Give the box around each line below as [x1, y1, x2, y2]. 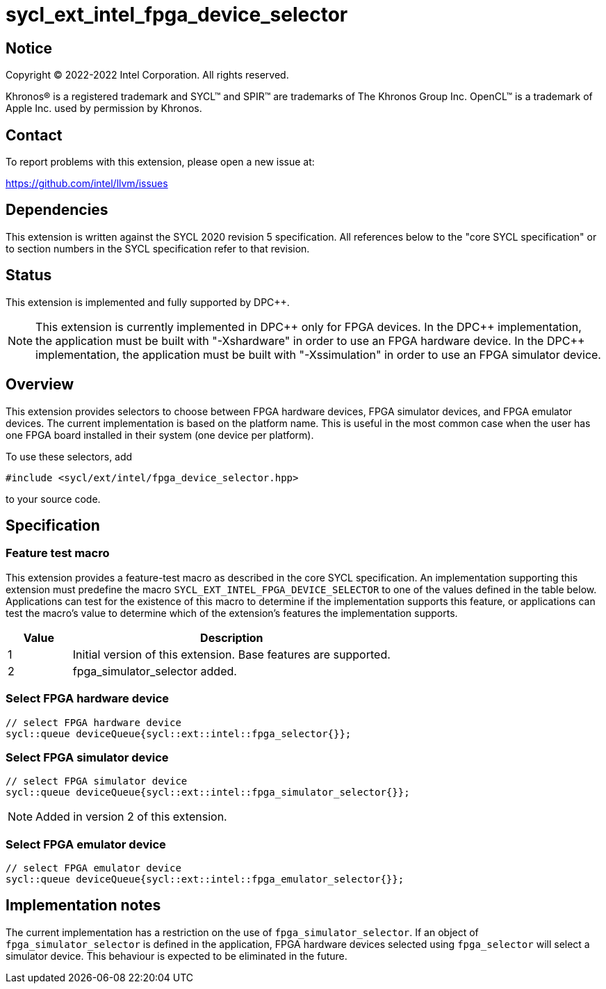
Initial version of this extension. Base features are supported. [72, 647, 391, 661]
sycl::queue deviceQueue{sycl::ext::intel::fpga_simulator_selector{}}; [6, 787, 410, 798]
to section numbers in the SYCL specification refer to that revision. [6, 242, 310, 255]
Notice [6, 39, 53, 57]
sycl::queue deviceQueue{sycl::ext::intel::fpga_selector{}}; [6, 727, 352, 739]
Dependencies [6, 201, 108, 219]
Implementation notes [6, 896, 161, 915]
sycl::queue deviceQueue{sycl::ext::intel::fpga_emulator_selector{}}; [6, 874, 404, 885]
